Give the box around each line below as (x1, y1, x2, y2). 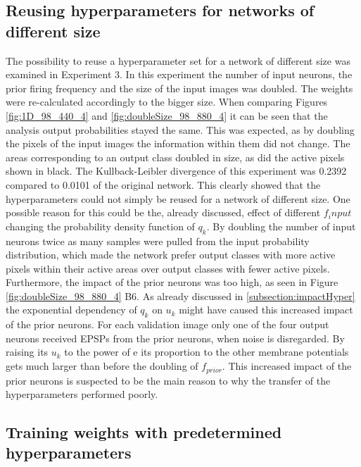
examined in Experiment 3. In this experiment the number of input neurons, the (6, 67, 353, 82)
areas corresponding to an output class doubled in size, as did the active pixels (6, 149, 345, 164)
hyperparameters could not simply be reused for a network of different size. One (6, 191, 350, 206)
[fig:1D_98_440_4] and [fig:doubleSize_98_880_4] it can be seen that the (6, 108, 328, 123)
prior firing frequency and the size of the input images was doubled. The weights (6, 80, 353, 95)
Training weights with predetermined (6, 421, 282, 443)
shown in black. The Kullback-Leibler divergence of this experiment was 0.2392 (6, 163, 347, 178)
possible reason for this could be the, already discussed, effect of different (6, 205, 321, 220)
